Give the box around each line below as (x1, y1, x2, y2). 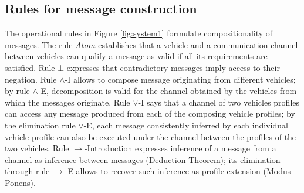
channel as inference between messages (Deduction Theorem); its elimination (5, 153, 281, 165)
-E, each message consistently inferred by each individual (83, 118, 288, 131)
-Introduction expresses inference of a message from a (84, 142, 276, 154)
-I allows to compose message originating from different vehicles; (65, 73, 296, 85)
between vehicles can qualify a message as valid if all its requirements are (5, 50, 268, 62)
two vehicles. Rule (5, 142, 69, 154)
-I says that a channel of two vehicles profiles (138, 96, 300, 108)
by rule (5, 84, 30, 97)
